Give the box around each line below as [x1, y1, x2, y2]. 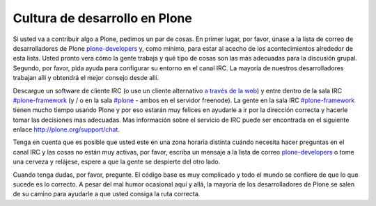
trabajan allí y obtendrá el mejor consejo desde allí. [13, 74, 159, 82]
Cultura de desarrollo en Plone [13, 10, 193, 26]
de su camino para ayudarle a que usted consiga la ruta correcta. [13, 190, 201, 198]
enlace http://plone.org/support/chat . [13, 125, 120, 134]
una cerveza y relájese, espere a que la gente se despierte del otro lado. [13, 157, 221, 166]
